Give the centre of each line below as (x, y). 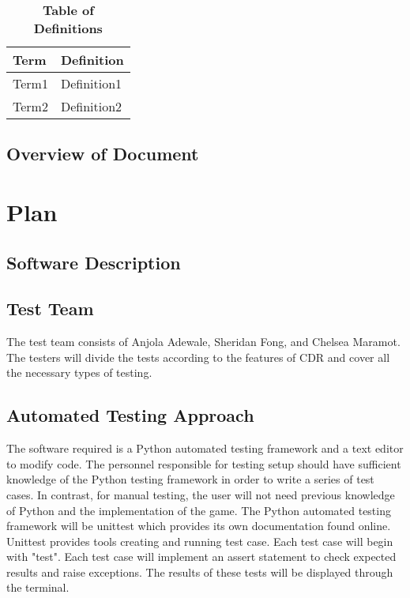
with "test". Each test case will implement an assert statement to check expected (201, 557)
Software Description (94, 262)
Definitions (68, 28)
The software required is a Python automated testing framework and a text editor (205, 448)
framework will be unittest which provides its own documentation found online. (199, 526)
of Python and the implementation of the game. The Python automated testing (199, 510)
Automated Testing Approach (130, 415)
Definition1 (91, 83)
